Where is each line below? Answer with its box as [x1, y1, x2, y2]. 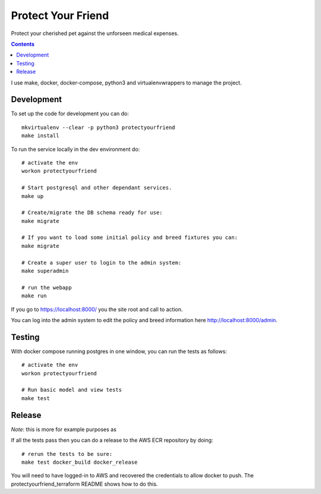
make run [21, 292, 47, 300]
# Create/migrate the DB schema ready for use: [21, 209, 163, 216]
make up [21, 193, 44, 199]
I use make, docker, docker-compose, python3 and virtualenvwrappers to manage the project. [11, 79, 242, 86]
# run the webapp [21, 284, 72, 291]
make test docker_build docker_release [21, 458, 138, 465]
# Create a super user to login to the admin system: [21, 259, 181, 266]
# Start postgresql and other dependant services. [21, 184, 172, 191]
